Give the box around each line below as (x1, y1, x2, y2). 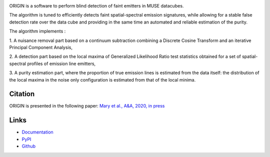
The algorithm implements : (9, 28, 66, 34)
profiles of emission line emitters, (27, 60, 96, 66)
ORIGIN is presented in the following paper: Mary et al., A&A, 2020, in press (9, 103, 165, 109)
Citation (9, 90, 35, 98)
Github (21, 143, 36, 149)
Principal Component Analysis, (9, 44, 72, 50)
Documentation (21, 129, 53, 135)
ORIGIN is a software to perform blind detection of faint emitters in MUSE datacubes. (9, 3, 184, 8)
